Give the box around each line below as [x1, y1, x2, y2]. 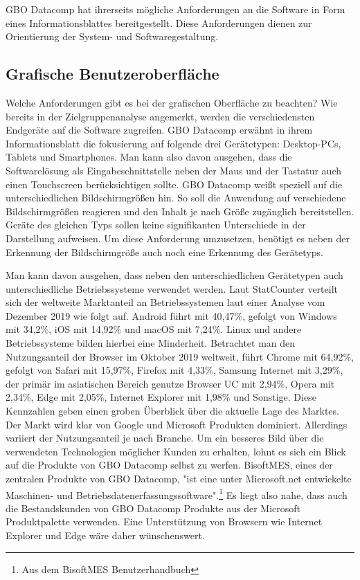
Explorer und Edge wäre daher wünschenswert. [6, 528, 205, 543]
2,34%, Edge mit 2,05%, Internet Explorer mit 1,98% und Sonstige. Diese [6, 390, 316, 404]
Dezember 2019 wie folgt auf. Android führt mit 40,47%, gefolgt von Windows [6, 308, 337, 323]
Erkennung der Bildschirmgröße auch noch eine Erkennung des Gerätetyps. [6, 244, 323, 259]
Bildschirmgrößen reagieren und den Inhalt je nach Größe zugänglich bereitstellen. [6, 203, 354, 218]
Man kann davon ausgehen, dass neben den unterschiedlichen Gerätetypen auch [6, 268, 343, 282]
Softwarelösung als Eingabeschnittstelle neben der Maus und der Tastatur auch [6, 163, 342, 177]
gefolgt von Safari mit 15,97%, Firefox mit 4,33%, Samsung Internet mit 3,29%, [6, 363, 343, 377]
